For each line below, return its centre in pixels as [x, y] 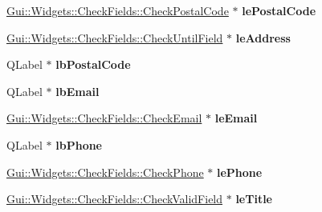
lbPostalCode [93, 64]
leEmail [236, 118]
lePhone [240, 172]
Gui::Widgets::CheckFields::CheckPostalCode [118, 10]
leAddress [263, 37]
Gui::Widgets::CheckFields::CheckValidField [115, 199]
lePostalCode [279, 10]
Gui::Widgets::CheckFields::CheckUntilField [115, 37]
